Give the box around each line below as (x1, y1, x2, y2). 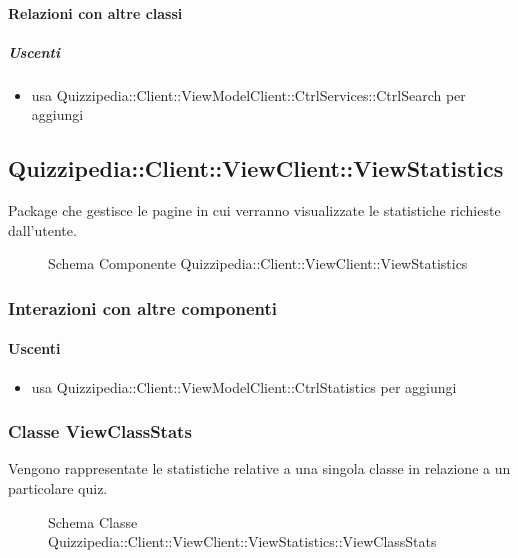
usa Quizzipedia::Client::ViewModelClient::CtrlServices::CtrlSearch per (31, 84, 466, 105)
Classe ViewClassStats (8, 419, 192, 444)
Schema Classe (48, 511, 138, 532)
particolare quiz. (8, 477, 108, 498)
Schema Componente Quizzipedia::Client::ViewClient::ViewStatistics (48, 253, 468, 274)
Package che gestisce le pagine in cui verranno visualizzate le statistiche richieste (8, 200, 501, 221)
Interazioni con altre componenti (8, 295, 277, 320)
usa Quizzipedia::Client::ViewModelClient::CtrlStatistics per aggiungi (31, 376, 457, 397)
